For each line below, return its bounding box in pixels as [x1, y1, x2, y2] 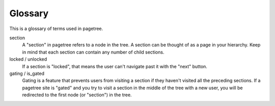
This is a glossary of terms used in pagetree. [9, 25, 103, 32]
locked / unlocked [9, 56, 47, 62]
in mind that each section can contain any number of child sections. [22, 49, 164, 55]
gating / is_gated [9, 70, 44, 76]
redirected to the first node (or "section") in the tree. [22, 92, 132, 98]
